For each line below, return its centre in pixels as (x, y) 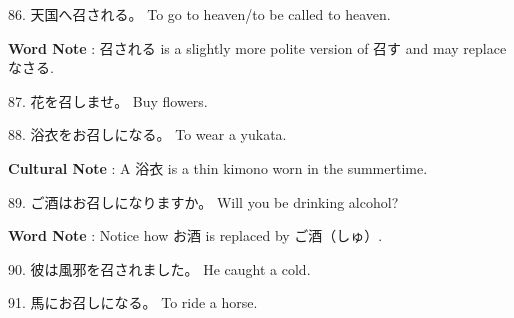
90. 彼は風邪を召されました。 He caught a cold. (159, 268)
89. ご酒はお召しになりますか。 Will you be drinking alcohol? (203, 201)
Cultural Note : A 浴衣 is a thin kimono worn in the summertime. (218, 167)
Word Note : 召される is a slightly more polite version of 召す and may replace (257, 47)
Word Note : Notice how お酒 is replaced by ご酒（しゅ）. (195, 235)
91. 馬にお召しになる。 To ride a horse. (133, 302)
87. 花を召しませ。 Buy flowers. (108, 100)
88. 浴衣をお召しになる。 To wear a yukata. (147, 134)
